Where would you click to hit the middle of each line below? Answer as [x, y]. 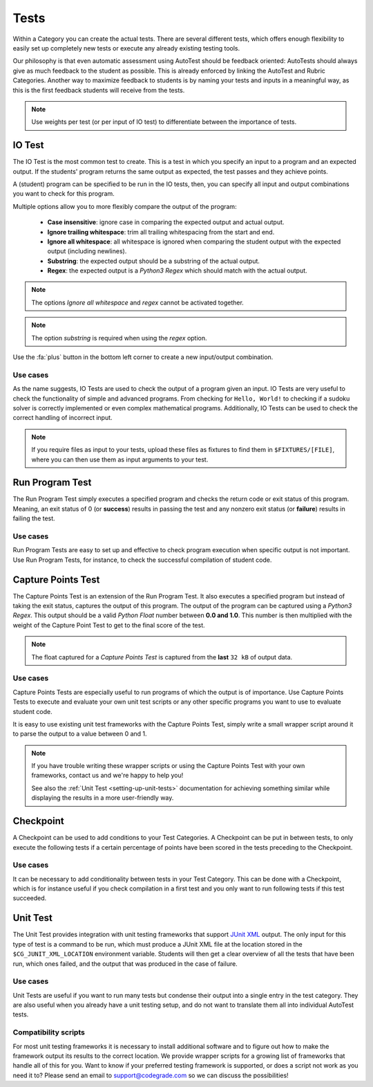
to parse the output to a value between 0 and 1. [80, 734]
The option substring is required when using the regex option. [119, 338]
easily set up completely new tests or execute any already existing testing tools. [126, 48]
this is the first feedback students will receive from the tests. [99, 90]
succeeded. [30, 898]
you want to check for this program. [64, 194]
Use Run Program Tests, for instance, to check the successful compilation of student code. [142, 560]
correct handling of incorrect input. [63, 418]
